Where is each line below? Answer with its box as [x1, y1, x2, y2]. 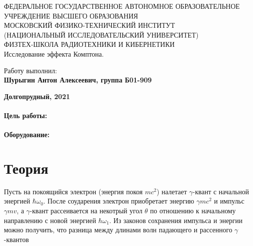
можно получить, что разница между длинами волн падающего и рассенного [4, 225, 232, 235]
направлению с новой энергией [4, 215, 96, 225]
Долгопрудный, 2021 [4, 91, 70, 101]
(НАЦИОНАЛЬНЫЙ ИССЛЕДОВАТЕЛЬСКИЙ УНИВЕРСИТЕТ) [4, 29, 199, 40]
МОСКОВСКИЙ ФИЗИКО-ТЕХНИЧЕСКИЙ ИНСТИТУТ [4, 20, 175, 30]
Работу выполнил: [4, 65, 57, 75]
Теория [4, 158, 48, 178]
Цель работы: [4, 110, 47, 120]
